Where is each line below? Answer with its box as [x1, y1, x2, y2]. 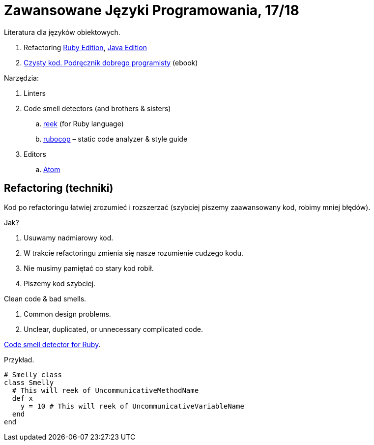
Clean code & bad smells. [4, 294, 86, 303]
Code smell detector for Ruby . [4, 340, 101, 349]
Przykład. [4, 355, 34, 364]
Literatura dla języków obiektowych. [4, 28, 120, 36]
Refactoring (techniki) [4, 182, 114, 195]
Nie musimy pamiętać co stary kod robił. [24, 264, 154, 272]
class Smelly [4, 378, 54, 386]
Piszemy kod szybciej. [24, 279, 96, 288]
